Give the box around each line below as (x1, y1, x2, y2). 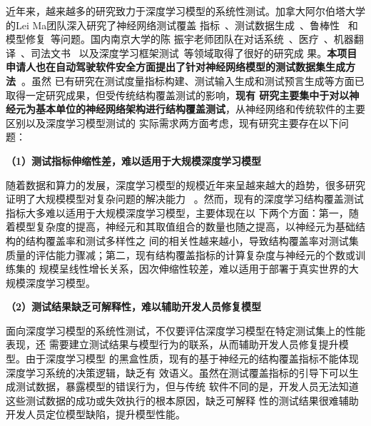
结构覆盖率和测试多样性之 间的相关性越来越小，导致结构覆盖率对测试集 (25, 233, 359, 248)
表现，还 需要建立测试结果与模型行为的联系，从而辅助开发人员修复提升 (6, 337, 339, 352)
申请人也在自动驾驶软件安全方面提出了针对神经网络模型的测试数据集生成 (6, 59, 345, 74)
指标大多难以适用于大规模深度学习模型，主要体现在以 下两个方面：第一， (6, 205, 349, 220)
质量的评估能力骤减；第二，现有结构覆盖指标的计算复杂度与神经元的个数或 (6, 247, 355, 262)
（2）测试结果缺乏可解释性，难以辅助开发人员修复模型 (6, 299, 262, 314)
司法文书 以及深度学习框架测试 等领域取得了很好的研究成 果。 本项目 (30, 45, 357, 60)
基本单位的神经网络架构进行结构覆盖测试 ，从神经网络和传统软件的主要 (35, 101, 365, 116)
